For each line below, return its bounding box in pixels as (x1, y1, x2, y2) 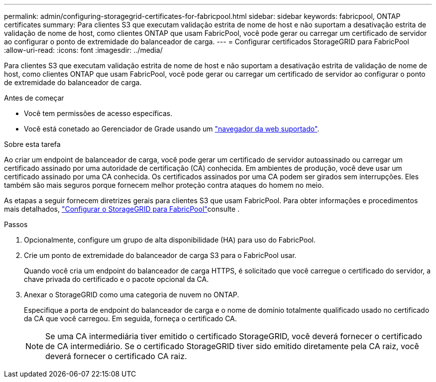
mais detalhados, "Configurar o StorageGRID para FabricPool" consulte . (4, 205, 240, 213)
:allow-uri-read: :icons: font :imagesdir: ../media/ (4, 46, 163, 54)
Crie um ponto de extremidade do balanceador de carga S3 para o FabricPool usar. (24, 251, 297, 259)
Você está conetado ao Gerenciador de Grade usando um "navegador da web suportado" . (24, 125, 320, 133)
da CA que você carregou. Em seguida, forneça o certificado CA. (24, 314, 237, 323)
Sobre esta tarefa (4, 140, 61, 148)
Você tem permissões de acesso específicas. (24, 109, 173, 118)
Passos (4, 220, 28, 229)
